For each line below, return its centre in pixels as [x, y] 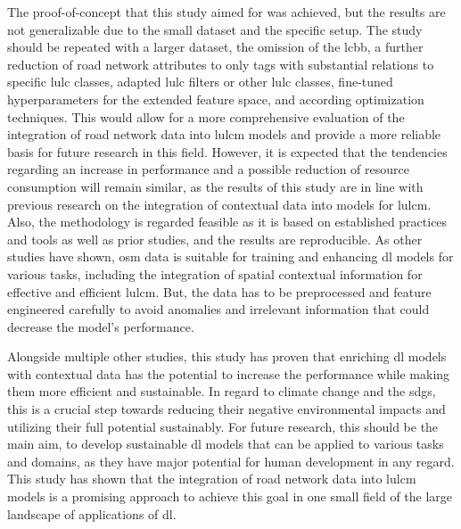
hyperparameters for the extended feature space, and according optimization [216, 99]
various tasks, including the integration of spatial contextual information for [215, 273]
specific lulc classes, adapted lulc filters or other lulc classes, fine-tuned [200, 82]
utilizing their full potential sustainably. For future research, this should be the [223, 426]
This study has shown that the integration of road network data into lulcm [212, 479]
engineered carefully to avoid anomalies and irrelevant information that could [218, 309]
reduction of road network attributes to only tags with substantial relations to [221, 64]
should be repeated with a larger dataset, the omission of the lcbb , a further [215, 47]
